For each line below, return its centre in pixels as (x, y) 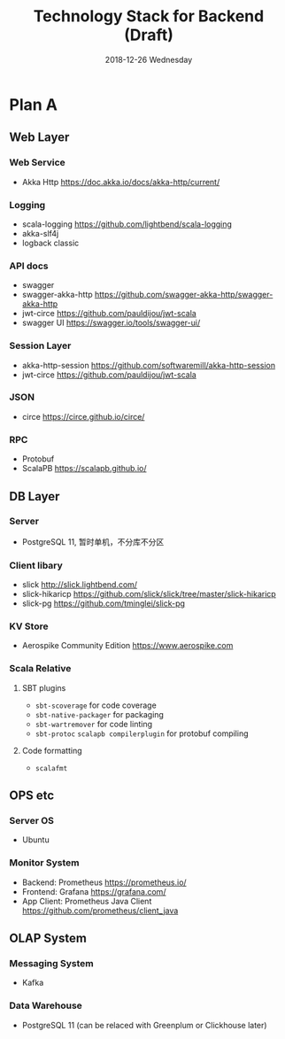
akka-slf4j (40, 233)
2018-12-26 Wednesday (149, 59)
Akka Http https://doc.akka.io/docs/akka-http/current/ (121, 182)
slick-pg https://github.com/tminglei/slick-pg (104, 603)
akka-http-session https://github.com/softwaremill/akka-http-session (149, 365)
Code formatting (52, 750)
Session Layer (40, 345)
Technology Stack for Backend (149, 16)
